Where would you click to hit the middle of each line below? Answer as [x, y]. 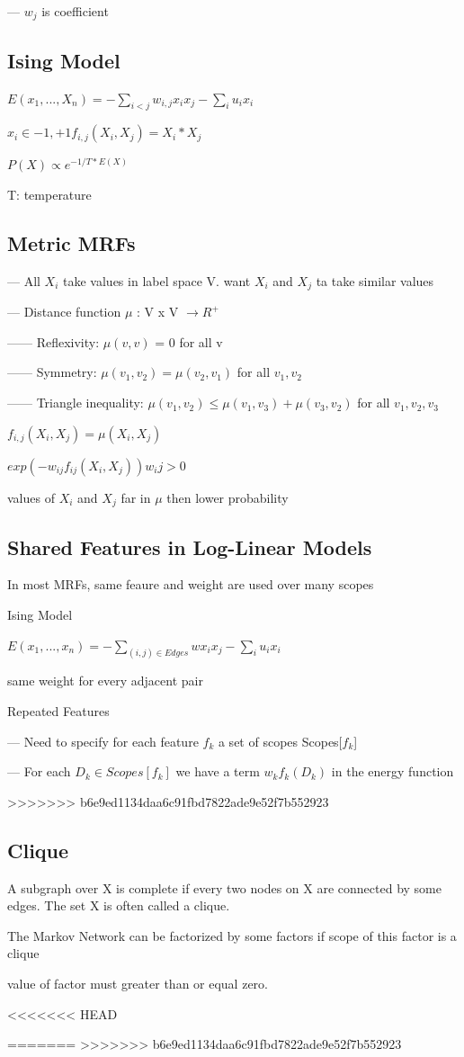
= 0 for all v [189, 341]
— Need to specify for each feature [103, 741]
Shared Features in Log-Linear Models [190, 546]
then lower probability [228, 497]
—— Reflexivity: [54, 341]
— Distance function [64, 312]
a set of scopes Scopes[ [280, 741]
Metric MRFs [71, 243]
